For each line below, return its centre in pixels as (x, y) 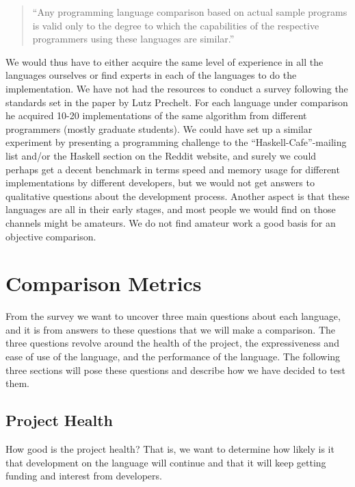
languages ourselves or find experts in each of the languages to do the (151, 75)
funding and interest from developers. (84, 476)
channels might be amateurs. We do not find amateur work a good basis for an (171, 222)
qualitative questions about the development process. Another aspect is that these (177, 196)
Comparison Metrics (104, 283)
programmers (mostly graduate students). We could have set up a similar (159, 128)
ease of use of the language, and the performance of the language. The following (173, 356)
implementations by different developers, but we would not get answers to (160, 183)
